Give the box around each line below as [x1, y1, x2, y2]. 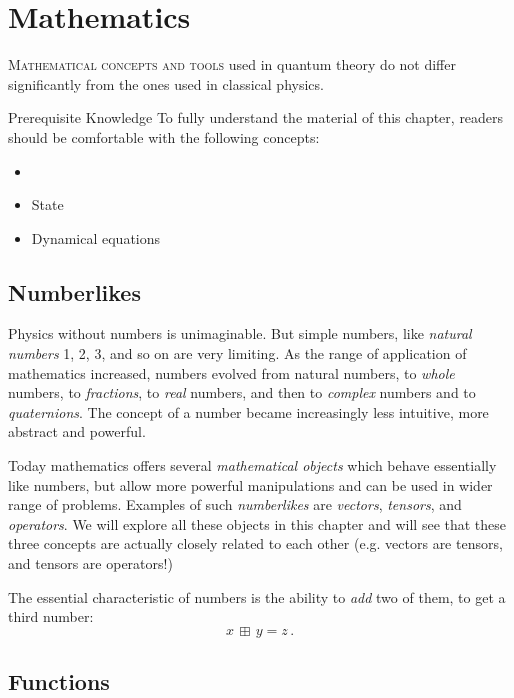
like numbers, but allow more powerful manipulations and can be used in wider [8, 474, 493, 495]
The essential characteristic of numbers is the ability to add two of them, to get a [8, 586, 506, 607]
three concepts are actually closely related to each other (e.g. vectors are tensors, [8, 533, 503, 554]
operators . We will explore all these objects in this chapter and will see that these [8, 513, 507, 534]
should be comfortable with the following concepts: [8, 126, 320, 147]
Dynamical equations [31, 227, 161, 248]
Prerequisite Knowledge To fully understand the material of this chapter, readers [8, 107, 504, 128]
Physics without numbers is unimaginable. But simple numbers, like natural [8, 323, 472, 344]
